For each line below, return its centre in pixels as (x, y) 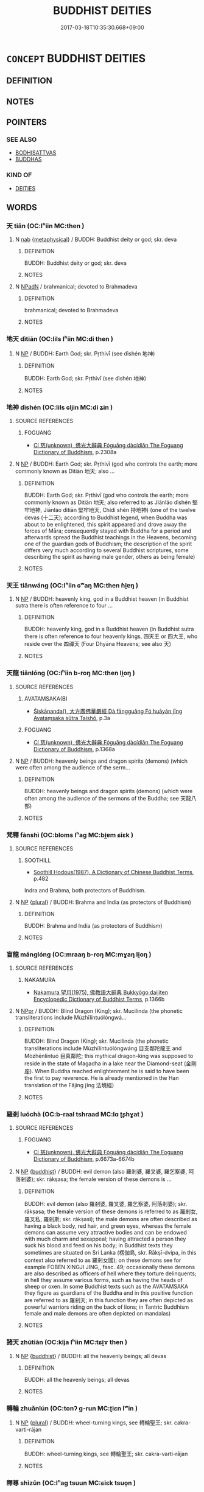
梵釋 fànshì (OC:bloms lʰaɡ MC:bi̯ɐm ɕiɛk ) (70, 835)
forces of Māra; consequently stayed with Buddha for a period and (108, 531)
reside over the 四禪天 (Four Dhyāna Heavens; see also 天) (98, 644)
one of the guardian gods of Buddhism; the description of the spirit (108, 544)
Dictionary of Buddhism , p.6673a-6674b (84, 1159)
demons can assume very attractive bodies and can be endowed (105, 1233)
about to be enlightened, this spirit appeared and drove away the (105, 524)
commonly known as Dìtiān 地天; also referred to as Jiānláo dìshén (107, 502)
